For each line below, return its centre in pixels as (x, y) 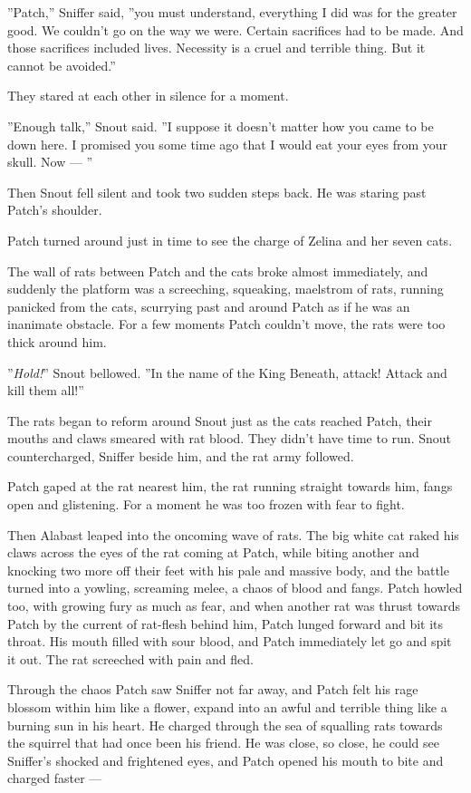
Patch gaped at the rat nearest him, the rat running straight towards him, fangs (230, 486)
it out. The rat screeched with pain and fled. (130, 658)
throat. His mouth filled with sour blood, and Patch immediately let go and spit (230, 641)
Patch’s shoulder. (55, 210)
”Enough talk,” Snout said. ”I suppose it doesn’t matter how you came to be (221, 126)
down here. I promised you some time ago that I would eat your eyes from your (228, 144)
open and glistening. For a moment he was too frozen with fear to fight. (206, 504)
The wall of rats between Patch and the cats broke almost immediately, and (218, 271)
